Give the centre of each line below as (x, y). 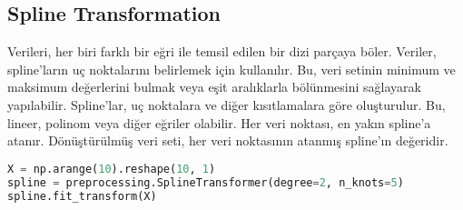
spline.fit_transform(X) (82, 196)
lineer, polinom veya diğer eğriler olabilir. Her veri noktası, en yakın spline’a (219, 122)
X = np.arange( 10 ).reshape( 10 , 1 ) (112, 169)
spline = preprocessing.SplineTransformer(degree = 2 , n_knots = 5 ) (206, 182)
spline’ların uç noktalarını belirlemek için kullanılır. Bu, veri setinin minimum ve (231, 69)
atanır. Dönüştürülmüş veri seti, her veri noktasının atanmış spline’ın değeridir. (228, 140)
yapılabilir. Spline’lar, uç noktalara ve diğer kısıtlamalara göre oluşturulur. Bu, (227, 104)
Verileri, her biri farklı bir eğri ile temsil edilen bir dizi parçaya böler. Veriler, (222, 51)
